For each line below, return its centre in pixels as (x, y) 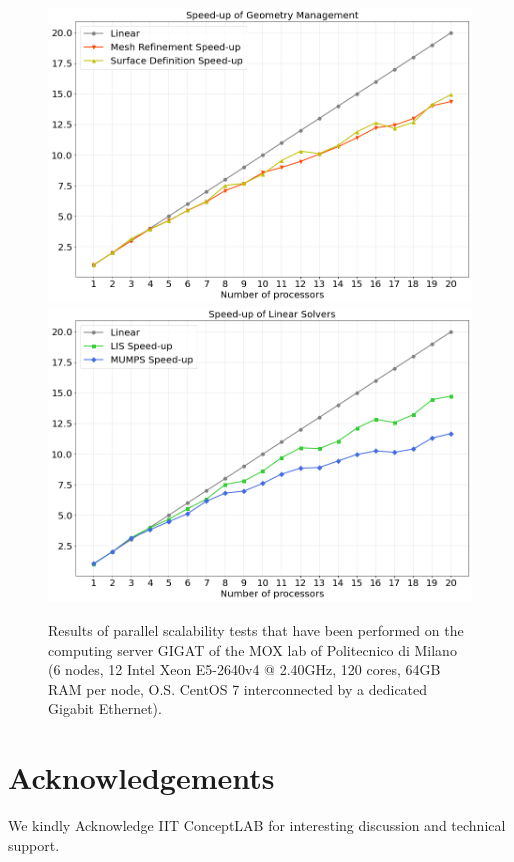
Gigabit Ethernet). (105, 708)
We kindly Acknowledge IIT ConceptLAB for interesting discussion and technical (257, 825)
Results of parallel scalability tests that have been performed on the (256, 629)
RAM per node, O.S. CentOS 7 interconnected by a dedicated (238, 688)
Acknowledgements (141, 777)
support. (34, 844)
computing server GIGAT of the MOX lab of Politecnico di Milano (252, 649)
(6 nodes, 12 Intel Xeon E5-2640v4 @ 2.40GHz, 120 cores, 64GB (244, 669)
